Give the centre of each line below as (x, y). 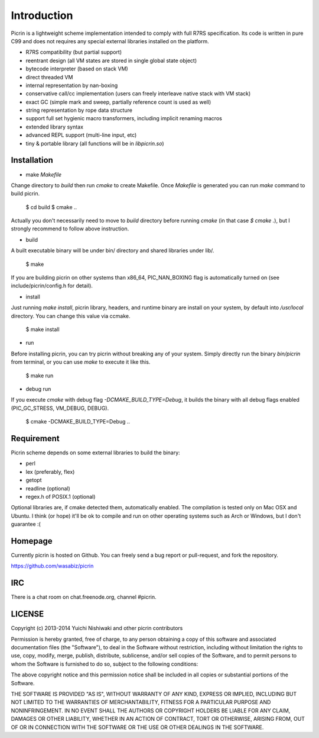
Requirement (35, 438)
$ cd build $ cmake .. (51, 207)
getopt (34, 480)
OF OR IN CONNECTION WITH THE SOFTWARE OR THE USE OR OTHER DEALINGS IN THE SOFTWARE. (137, 727)
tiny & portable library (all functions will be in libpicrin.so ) (95, 143)
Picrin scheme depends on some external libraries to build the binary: (95, 453)
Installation (32, 160)
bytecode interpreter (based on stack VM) (77, 69)
